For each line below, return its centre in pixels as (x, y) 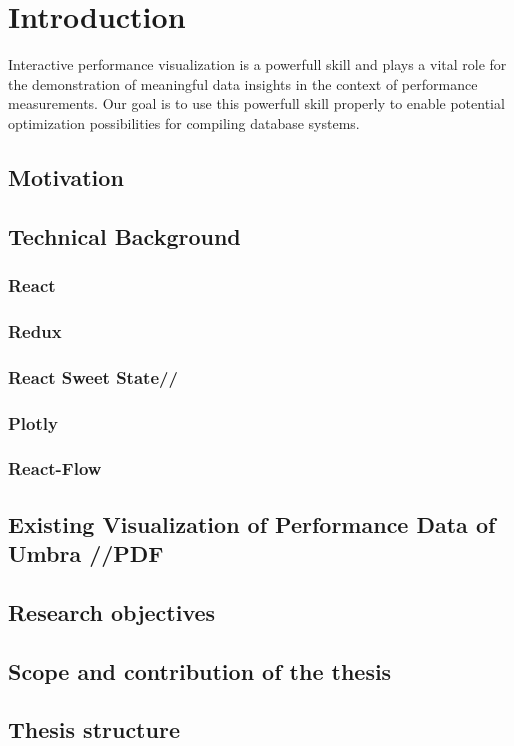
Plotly (33, 422)
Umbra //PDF (86, 553)
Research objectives (112, 611)
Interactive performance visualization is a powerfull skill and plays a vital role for (257, 64)
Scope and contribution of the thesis (200, 670)
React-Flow (55, 468)
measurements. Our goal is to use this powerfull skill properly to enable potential (256, 103)
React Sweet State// (93, 376)
